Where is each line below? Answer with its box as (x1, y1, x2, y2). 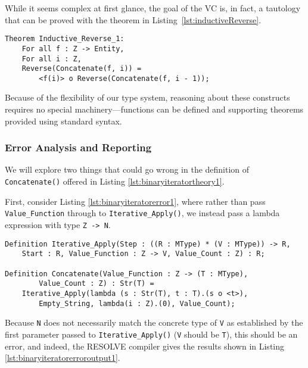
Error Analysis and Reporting (5, 140, 152, 155)
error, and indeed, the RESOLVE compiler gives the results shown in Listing (5, 339, 285, 352)
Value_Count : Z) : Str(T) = (39, 279, 154, 288)
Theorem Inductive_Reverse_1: (5, 35, 125, 43)
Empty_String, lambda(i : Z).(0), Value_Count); (39, 299, 235, 308)
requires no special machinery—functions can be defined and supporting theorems (5, 103, 304, 116)
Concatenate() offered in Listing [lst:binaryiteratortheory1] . (5, 175, 225, 188)
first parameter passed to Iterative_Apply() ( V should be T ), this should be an (5, 328, 298, 340)
